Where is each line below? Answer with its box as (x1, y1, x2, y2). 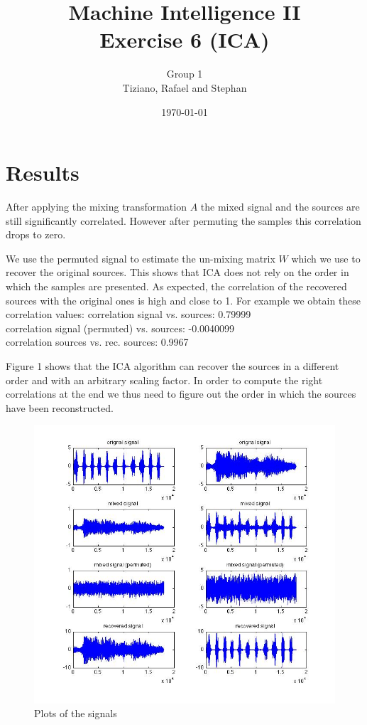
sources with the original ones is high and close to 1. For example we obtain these (6, 292, 361, 307)
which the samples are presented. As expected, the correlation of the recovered (6, 279, 347, 293)
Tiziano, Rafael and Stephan (122, 80, 247, 95)
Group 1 (166, 66, 203, 81)
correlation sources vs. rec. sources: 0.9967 (6, 334, 189, 349)
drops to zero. (6, 227, 66, 242)
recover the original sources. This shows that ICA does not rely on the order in (6, 265, 349, 280)
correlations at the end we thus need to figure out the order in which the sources (6, 386, 356, 401)
